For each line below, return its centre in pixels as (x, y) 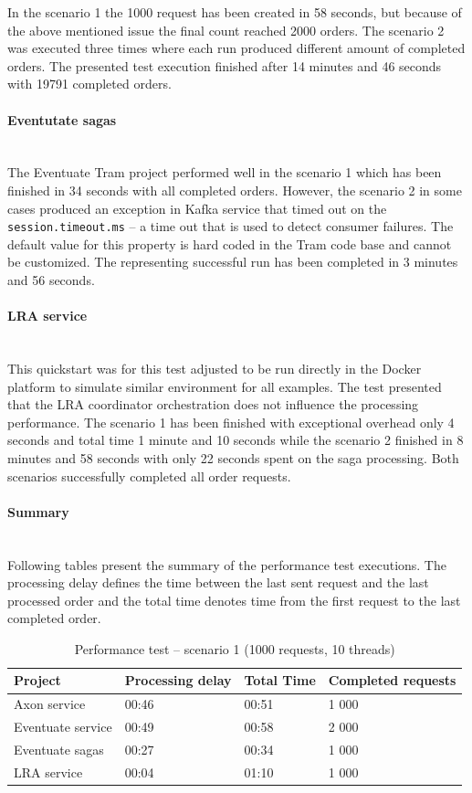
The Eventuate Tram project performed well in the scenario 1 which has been (225, 172)
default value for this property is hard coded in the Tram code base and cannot (230, 243)
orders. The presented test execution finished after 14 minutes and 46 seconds (225, 65)
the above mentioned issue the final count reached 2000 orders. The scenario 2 (226, 30)
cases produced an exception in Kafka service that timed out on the (197, 208)
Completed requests (392, 680)
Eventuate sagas (59, 750)
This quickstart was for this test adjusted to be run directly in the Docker (215, 368)
